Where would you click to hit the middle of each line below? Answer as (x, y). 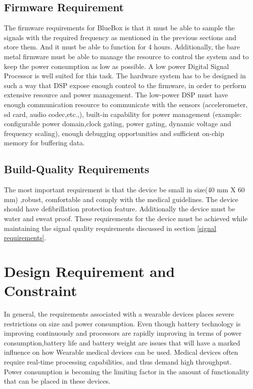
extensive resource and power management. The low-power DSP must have (116, 95)
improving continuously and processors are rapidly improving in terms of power (123, 333)
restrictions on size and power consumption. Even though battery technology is (122, 323)
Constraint (41, 290)
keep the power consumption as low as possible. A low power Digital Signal (116, 66)
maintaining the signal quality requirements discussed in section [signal (110, 228)
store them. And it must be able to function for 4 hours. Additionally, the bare (122, 47)
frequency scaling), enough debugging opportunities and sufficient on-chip (114, 133)
